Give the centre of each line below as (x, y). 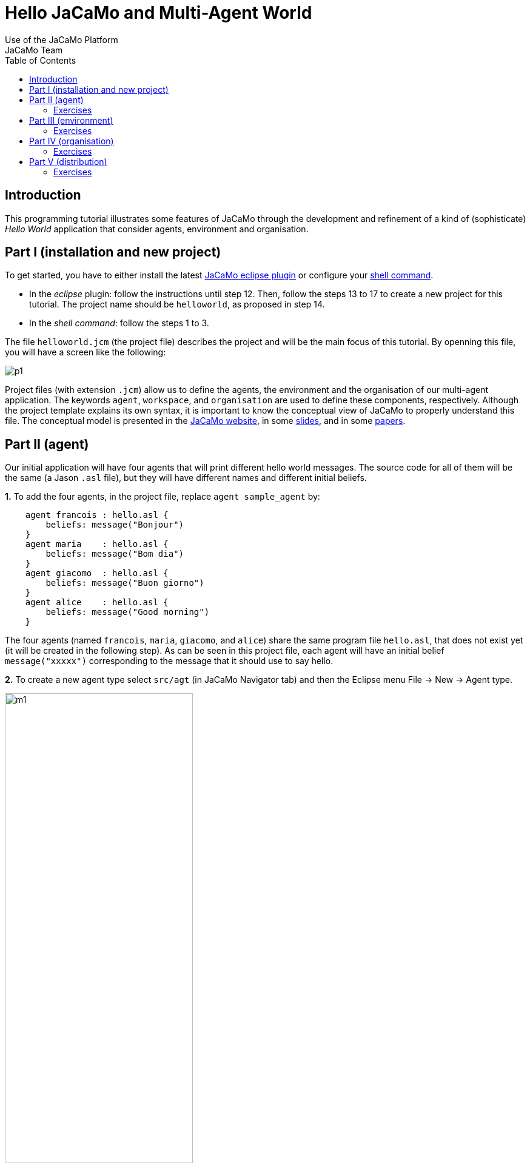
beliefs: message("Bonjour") (115, 525)
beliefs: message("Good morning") (128, 612)
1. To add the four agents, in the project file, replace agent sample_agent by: (163, 497)
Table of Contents (41, 60)
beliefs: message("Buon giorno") (125, 583)
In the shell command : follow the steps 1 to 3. (119, 323)
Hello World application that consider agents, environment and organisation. (157, 229)
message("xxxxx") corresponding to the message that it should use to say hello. (169, 661)
